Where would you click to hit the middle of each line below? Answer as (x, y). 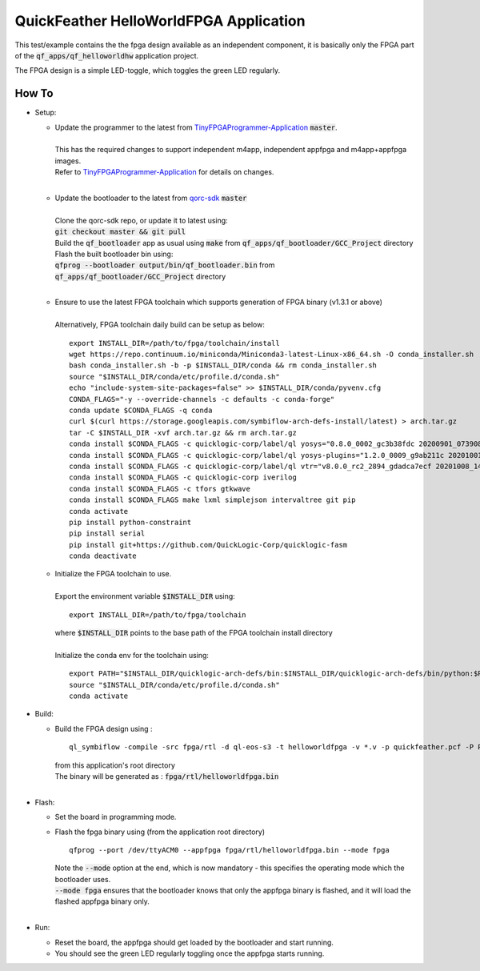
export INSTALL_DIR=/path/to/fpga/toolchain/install (174, 343)
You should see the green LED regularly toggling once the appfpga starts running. (190, 953)
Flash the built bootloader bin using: (114, 254)
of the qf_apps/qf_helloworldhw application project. (107, 55)
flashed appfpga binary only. (102, 901)
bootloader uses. (83, 879)
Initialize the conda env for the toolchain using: (132, 655)
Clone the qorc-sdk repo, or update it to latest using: (141, 220)
